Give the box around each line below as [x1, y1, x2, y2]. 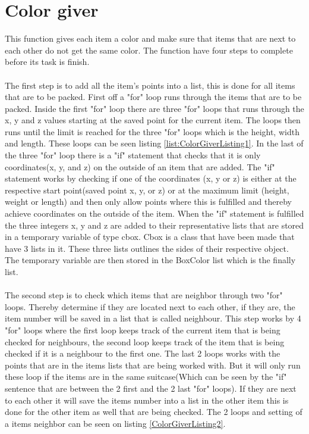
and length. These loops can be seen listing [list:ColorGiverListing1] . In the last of [5, 137, 304, 149]
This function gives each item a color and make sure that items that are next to [5, 32, 296, 45]
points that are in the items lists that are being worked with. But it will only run [5, 358, 301, 371]
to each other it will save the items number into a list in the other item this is [5, 394, 289, 406]
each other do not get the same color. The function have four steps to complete [5, 43, 293, 56]
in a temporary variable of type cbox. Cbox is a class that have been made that [5, 230, 295, 243]
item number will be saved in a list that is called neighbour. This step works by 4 [5, 312, 301, 324]
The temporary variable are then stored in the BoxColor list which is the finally [5, 254, 296, 266]
